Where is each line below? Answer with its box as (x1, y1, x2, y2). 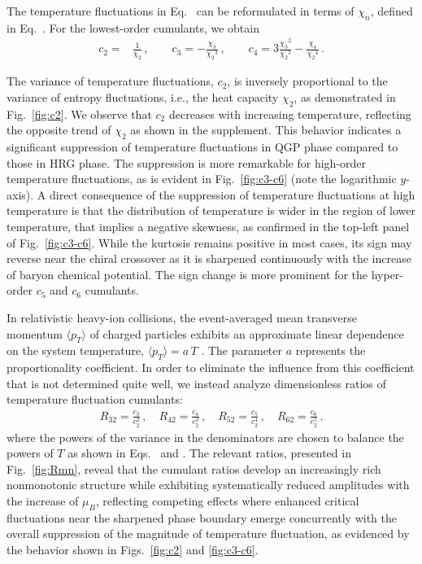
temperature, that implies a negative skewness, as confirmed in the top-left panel (7, 218, 410, 235)
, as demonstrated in (294, 88, 396, 105)
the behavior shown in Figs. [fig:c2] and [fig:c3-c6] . (7, 541, 259, 557)
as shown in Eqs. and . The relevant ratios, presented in (67, 444, 351, 461)
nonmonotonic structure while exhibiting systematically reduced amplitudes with (7, 476, 410, 493)
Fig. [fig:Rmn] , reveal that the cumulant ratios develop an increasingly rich (7, 460, 381, 477)
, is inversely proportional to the (227, 72, 388, 90)
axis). (7, 186, 34, 203)
